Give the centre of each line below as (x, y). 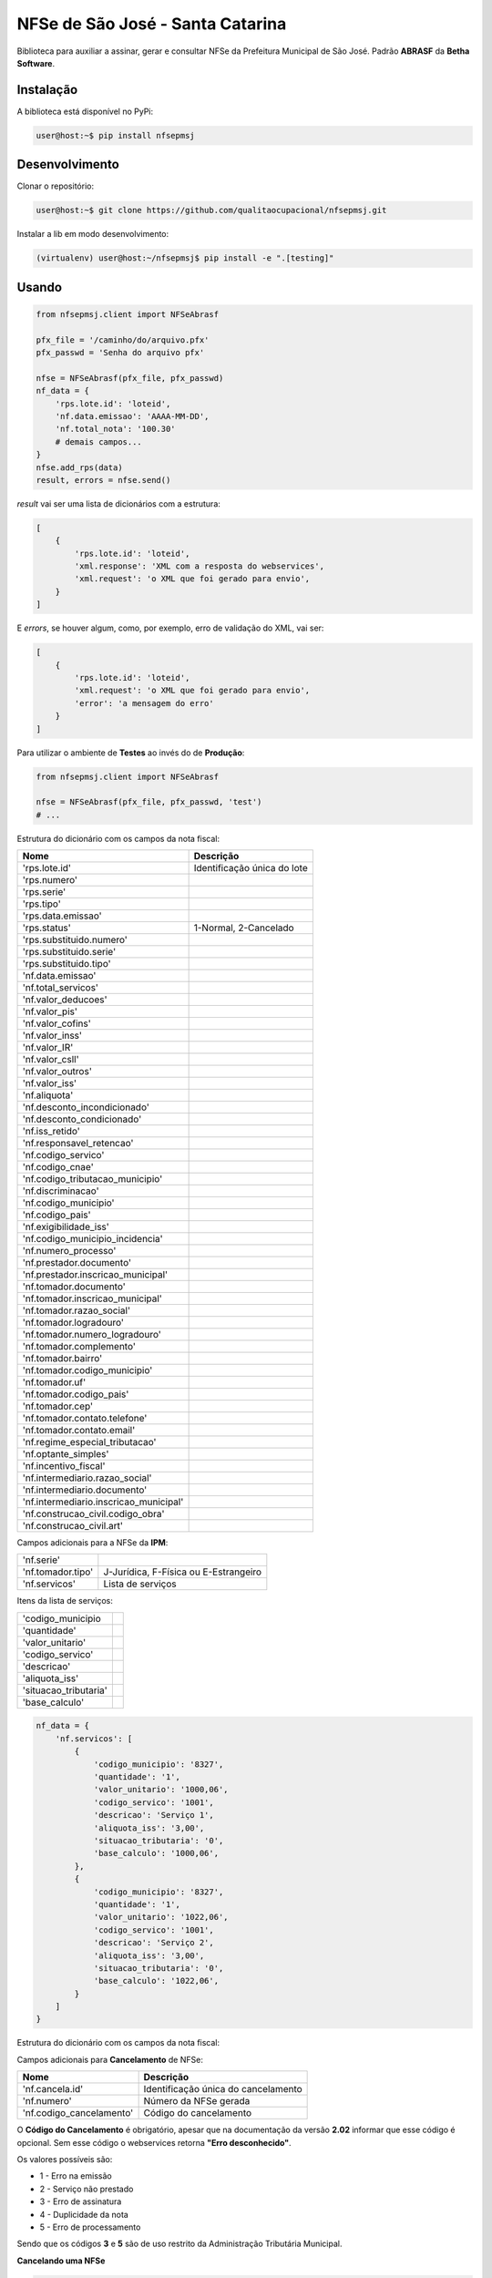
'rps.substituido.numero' (75, 940)
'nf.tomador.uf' (54, 1382)
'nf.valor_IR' (48, 1048)
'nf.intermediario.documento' (85, 1490)
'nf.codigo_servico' (63, 1155)
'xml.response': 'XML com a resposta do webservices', (200, 566)
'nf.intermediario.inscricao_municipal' (103, 1502)
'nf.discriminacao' (61, 1191)
